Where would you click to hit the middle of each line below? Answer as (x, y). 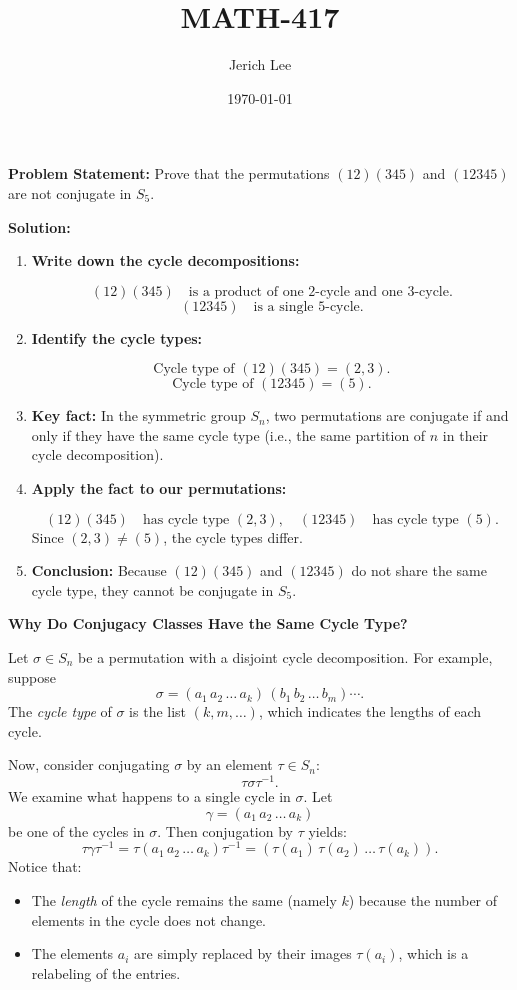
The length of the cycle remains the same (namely (184, 899)
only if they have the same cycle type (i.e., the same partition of (228, 434)
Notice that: (45, 866)
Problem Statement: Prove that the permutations (169, 173)
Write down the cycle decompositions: (165, 260)
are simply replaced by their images (243, 953)
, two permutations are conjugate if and (387, 415)
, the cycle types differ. (233, 536)
